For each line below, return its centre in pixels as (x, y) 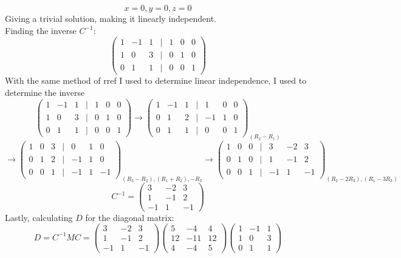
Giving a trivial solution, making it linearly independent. (111, 18)
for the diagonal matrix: (130, 217)
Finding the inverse (41, 30)
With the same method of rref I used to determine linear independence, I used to (156, 80)
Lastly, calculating (39, 217)
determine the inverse (45, 92)
